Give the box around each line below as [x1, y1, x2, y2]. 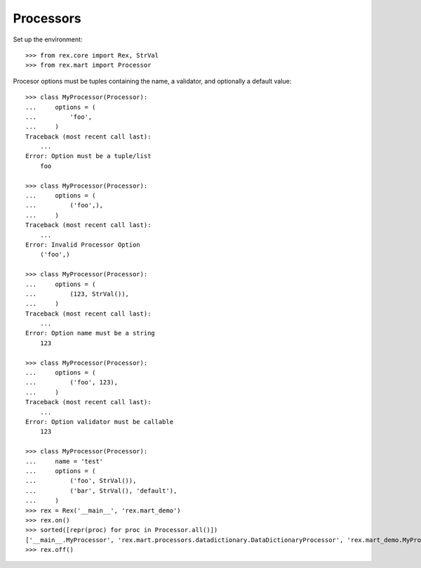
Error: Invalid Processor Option [25, 240, 140, 249]
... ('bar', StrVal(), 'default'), [25, 486, 178, 495]
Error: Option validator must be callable [25, 418, 174, 425]
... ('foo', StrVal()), [25, 477, 137, 485]
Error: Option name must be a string [25, 329, 156, 337]
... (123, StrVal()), [25, 290, 130, 298]
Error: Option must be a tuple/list [25, 152, 152, 160]
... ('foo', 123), [25, 378, 119, 387]
